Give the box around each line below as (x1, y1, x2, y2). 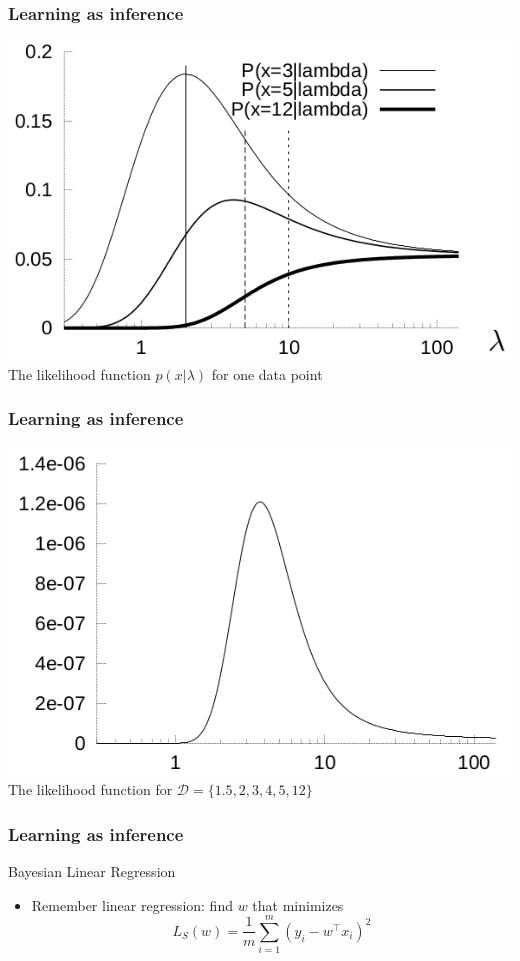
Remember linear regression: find (31, 894, 233, 915)
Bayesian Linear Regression (8, 860, 176, 881)
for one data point (211, 363, 323, 384)
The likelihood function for (8, 779, 173, 800)
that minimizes (252, 894, 344, 915)
